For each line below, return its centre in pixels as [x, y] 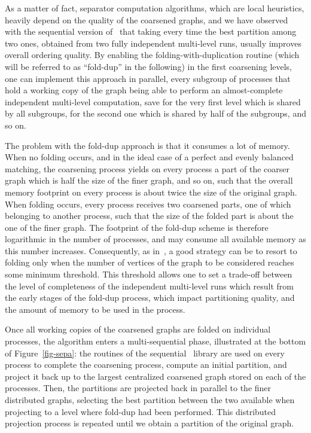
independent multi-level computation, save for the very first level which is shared [153, 101]
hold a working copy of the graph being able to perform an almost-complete [144, 90]
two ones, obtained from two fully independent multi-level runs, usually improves [153, 43]
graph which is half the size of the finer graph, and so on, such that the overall [149, 180]
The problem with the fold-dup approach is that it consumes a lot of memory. [147, 145]
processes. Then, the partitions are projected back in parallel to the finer [138, 388]
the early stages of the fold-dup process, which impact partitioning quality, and [150, 298]
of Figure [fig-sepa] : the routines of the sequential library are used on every [145, 353]
